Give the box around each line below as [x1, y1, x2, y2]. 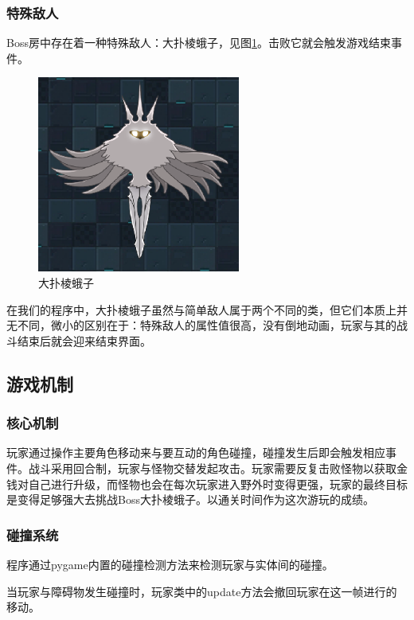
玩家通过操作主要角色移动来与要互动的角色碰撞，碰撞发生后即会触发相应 [6, 444, 385, 461]
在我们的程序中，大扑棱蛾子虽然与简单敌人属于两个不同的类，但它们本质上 [6, 301, 396, 318]
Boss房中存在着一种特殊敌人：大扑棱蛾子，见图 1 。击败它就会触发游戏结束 [6, 34, 391, 51]
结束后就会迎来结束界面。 [17, 332, 151, 349]
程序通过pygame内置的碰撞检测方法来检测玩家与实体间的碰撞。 [6, 556, 334, 572]
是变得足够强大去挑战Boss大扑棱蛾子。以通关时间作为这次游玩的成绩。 [6, 491, 374, 508]
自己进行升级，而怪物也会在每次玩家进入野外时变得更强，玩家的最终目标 [28, 475, 408, 492]
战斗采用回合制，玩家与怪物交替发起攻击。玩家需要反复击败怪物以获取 [28, 459, 396, 476]
